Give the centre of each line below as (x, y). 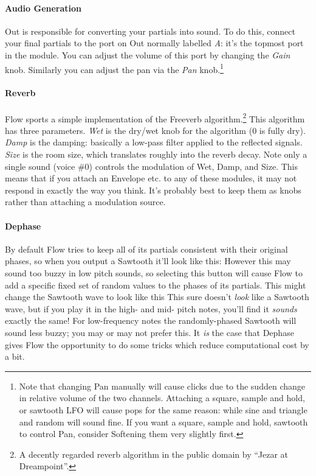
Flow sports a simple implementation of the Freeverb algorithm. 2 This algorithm (155, 117)
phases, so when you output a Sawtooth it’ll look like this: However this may (148, 261)
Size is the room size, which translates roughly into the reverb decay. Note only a (156, 154)
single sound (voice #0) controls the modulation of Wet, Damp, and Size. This (151, 166)
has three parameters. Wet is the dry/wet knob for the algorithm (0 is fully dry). (155, 130)
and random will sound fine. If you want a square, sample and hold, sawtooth (163, 422)
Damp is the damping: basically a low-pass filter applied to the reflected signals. (154, 142)
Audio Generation (43, 8)
